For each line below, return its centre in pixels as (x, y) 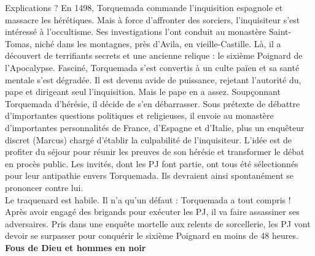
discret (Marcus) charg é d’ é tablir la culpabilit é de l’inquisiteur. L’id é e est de (149, 139)
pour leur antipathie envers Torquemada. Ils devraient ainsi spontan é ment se (149, 175)
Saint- (280, 32)
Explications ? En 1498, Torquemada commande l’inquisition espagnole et (144, 7)
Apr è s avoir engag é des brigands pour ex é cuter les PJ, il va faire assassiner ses (152, 212)
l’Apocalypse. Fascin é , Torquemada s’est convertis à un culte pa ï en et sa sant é (152, 67)
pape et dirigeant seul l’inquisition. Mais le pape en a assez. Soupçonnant (143, 92)
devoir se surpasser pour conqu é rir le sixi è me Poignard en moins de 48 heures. (152, 235)
